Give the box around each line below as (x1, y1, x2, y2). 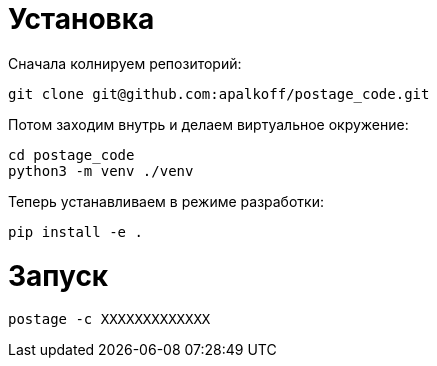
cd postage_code (8, 146, 135, 163)
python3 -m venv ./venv (8, 162, 194, 179)
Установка (8, 2, 155, 36)
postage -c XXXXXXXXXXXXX (8, 311, 211, 328)
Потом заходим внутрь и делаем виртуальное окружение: (8, 115, 409, 133)
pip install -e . (8, 223, 143, 240)
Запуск (8, 258, 109, 293)
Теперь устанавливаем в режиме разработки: (8, 192, 324, 210)
